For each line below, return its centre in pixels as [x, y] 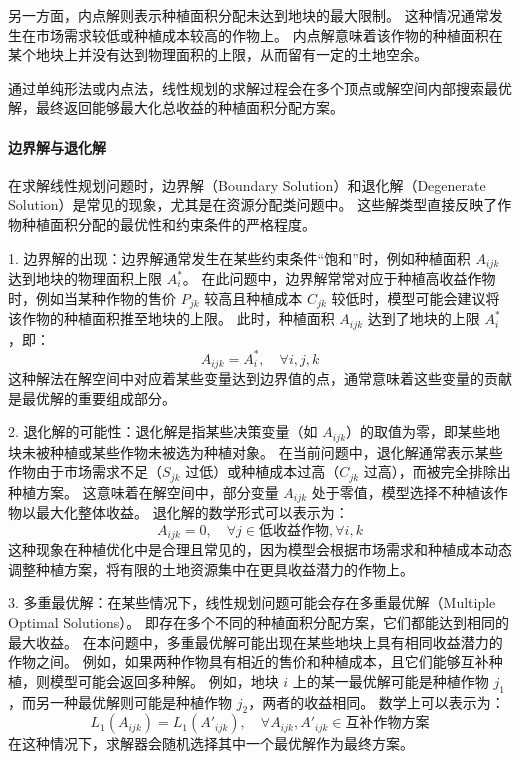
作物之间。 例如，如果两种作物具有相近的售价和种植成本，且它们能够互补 [248, 661]
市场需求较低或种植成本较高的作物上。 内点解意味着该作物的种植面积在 [269, 34]
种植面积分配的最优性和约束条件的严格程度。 [168, 223]
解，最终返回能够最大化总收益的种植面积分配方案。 [176, 107]
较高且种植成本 [253, 297]
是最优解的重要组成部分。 [92, 397]
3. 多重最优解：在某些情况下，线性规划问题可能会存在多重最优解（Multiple [252, 602]
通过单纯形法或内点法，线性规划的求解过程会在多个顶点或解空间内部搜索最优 [260, 87]
